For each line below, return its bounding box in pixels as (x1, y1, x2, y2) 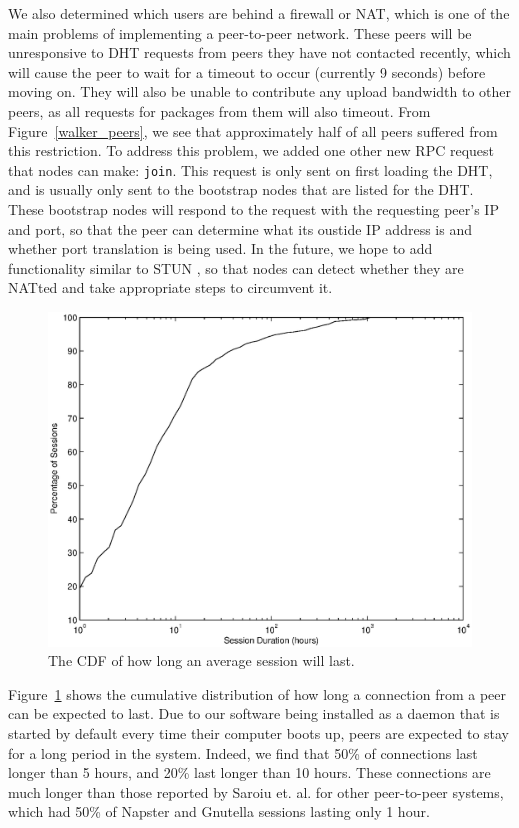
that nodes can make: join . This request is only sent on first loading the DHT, (8, 159, 493, 180)
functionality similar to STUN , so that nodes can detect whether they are (8, 257, 464, 278)
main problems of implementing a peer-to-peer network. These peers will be (8, 22, 472, 43)
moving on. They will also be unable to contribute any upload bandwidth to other (8, 81, 512, 102)
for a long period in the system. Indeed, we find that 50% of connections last (8, 742, 478, 763)
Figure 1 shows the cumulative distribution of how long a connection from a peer (8, 683, 506, 704)
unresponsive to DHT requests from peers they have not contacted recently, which (8, 42, 511, 63)
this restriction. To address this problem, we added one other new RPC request (8, 140, 495, 161)
